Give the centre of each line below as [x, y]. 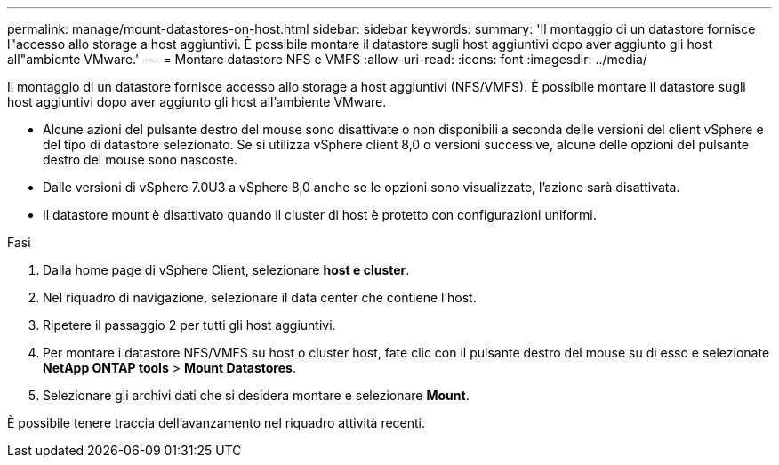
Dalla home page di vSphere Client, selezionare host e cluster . [226, 270]
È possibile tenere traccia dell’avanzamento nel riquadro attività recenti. [217, 423]
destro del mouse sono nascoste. [140, 160]
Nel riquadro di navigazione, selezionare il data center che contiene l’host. [260, 297]
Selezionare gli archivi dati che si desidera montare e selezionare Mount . [256, 395]
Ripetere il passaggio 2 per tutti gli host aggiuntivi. [189, 325]
